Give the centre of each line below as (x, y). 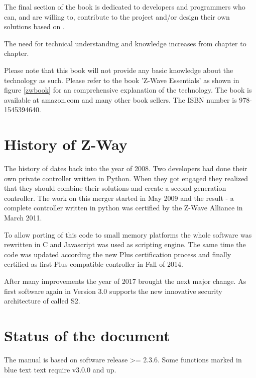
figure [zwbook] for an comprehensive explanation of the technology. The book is (128, 90)
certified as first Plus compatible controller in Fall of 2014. (94, 264)
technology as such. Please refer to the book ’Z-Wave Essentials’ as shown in (122, 80)
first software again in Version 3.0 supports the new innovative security (113, 291)
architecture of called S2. (42, 301)
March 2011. (23, 218)
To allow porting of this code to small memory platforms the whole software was (128, 234)
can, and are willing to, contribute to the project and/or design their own (117, 16)
